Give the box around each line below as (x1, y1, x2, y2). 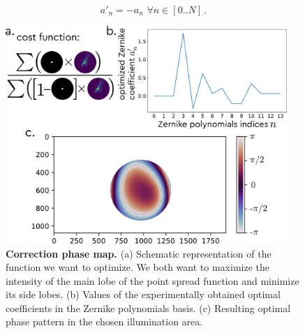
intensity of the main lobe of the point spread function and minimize (6, 273, 299, 288)
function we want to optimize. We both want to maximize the (6, 260, 269, 274)
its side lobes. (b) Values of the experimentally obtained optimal (6, 287, 281, 302)
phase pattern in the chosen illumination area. (6, 314, 203, 329)
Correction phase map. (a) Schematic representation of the (6, 246, 271, 260)
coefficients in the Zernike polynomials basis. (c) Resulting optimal (6, 300, 291, 315)
